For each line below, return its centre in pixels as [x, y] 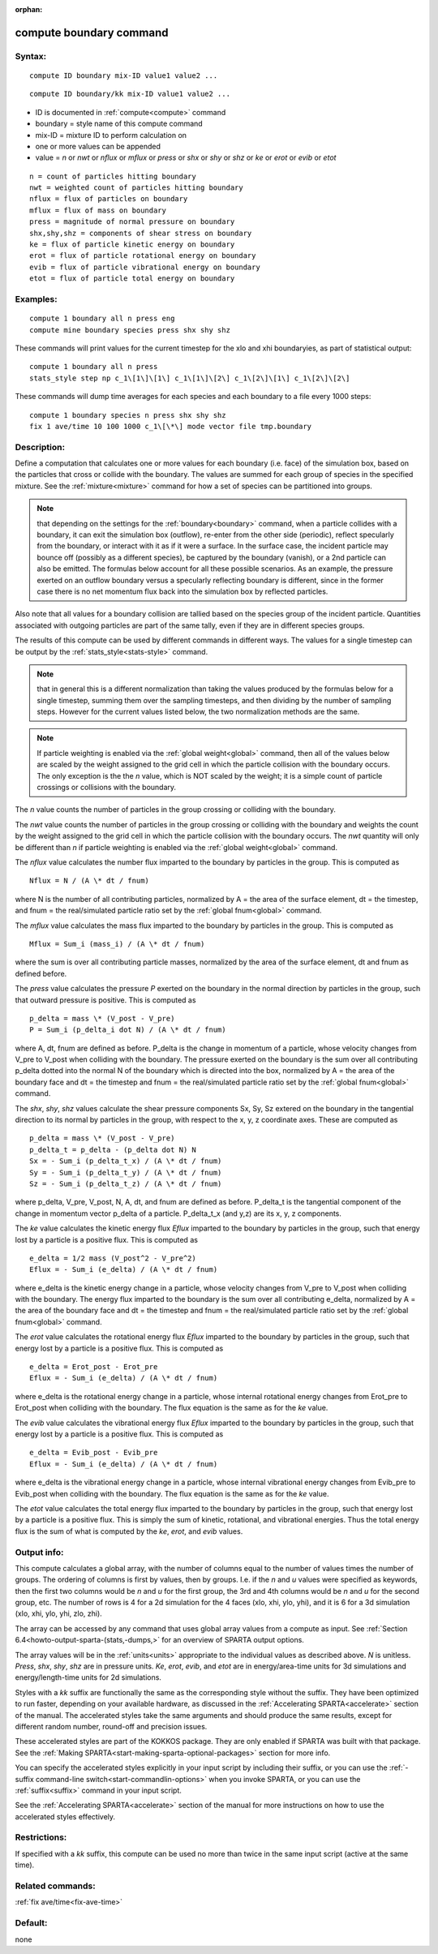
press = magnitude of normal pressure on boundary [132, 222]
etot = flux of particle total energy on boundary [132, 279]
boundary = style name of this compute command [119, 124]
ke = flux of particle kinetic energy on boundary [132, 245]
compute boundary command [92, 32]
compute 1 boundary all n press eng [102, 319]
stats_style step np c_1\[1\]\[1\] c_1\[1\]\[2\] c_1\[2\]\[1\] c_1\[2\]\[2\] [190, 378]
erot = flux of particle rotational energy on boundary [143, 256]
